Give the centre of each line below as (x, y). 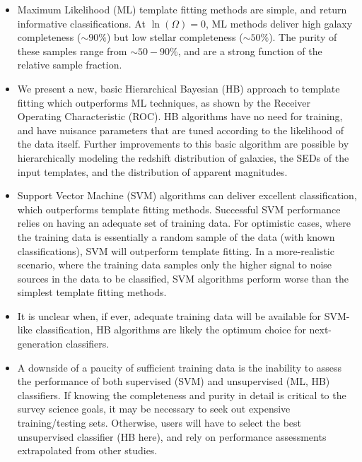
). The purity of (303, 37)
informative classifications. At (81, 23)
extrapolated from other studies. (87, 450)
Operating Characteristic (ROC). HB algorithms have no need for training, (180, 116)
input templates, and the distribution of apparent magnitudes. (152, 171)
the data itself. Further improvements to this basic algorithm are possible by (183, 144)
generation (40, 344)
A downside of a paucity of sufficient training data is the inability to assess (180, 367)
